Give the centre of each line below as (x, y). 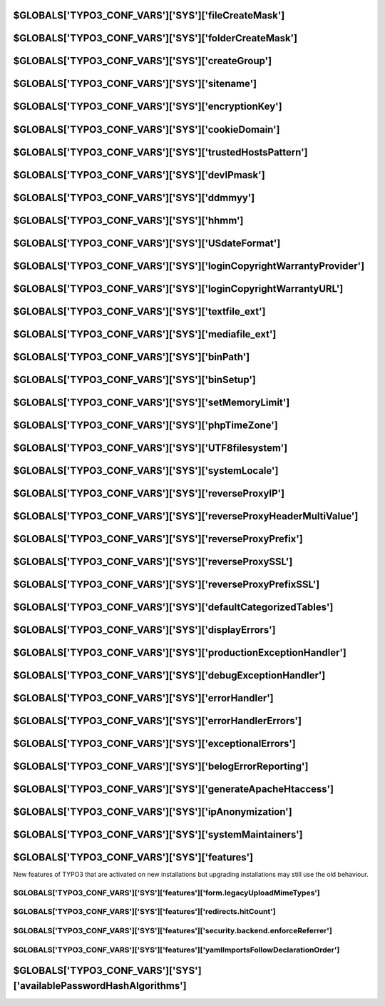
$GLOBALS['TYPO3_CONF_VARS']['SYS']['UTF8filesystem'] (150, 448)
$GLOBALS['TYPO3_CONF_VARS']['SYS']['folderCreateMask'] (155, 38)
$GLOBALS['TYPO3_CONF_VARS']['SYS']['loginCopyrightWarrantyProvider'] (189, 266)
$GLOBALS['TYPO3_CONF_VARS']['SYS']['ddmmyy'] (134, 197)
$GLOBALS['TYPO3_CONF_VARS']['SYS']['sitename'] (135, 84)
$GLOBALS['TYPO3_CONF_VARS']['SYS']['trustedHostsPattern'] (160, 152)
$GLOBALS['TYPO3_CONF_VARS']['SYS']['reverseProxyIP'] (149, 493)
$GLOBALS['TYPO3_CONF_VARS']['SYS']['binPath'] (132, 357)
